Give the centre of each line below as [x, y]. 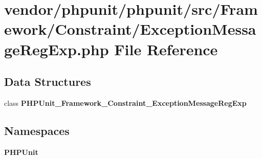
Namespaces [37, 130]
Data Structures [48, 82]
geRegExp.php [57, 49]
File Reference [166, 49]
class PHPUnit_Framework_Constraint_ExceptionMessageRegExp [125, 103]
